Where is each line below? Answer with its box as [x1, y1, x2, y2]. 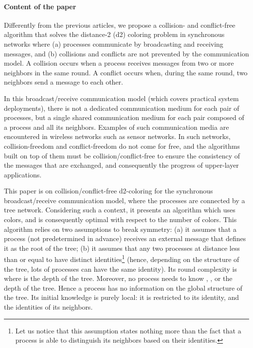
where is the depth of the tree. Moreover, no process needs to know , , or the [4, 273, 233, 283]
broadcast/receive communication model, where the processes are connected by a [4, 195, 245, 205]
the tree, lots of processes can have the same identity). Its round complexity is [4, 263, 237, 274]
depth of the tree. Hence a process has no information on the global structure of [4, 282, 243, 293]
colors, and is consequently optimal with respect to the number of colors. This [4, 214, 237, 225]
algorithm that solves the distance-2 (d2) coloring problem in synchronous [4, 29, 225, 39]
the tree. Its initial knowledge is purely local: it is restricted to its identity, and [4, 292, 239, 302]
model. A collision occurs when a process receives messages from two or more [4, 58, 234, 68]
